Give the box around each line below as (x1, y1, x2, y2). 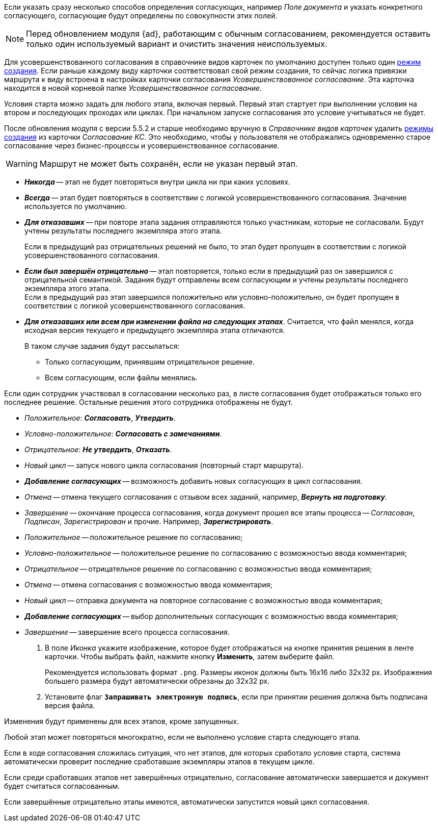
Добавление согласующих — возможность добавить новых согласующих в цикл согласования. (24, 477, 363, 485)
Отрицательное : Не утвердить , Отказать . (24, 445, 172, 454)
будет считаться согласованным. (4, 782, 120, 790)
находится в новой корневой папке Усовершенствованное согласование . (4, 84, 262, 92)
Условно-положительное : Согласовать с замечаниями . (24, 429, 222, 438)
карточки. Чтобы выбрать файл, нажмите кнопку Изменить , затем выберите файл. (45, 652, 335, 661)
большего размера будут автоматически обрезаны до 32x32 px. (45, 677, 270, 685)
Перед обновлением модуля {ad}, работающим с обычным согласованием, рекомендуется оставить (26, 29, 431, 39)
